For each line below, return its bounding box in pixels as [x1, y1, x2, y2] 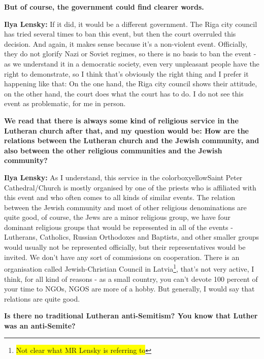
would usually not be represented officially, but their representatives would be [4, 242, 246, 252]
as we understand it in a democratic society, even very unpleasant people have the [4, 58, 259, 69]
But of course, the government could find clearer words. [4, 2, 204, 12]
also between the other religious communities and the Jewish [4, 145, 222, 155]
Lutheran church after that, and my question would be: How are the [4, 125, 249, 136]
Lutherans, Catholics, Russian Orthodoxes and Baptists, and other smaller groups [4, 232, 259, 242]
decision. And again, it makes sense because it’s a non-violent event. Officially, [4, 38, 248, 49]
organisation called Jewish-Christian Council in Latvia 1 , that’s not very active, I [4, 262, 254, 274]
